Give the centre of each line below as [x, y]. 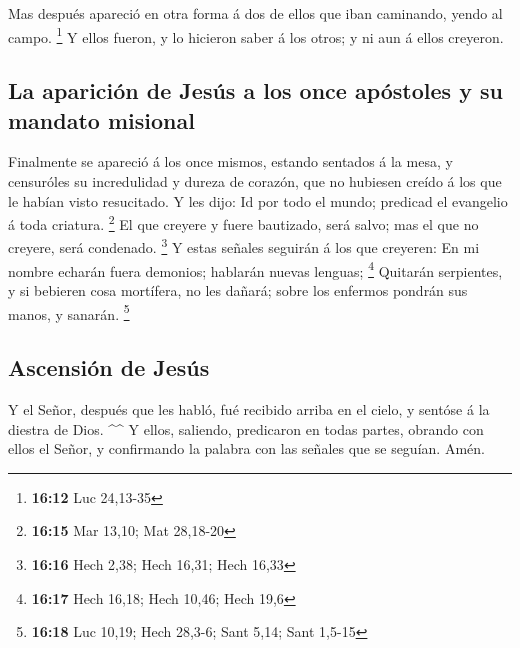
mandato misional [101, 119]
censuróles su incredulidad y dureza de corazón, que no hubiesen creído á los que [255, 181]
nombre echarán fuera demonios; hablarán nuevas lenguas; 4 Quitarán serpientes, [255, 269]
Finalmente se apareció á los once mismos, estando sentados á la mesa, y [230, 161]
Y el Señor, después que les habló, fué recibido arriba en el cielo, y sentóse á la [249, 409]
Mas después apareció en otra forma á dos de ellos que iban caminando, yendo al [255, 13]
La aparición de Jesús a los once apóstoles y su [255, 90]
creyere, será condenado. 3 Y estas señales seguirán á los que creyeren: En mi [244, 246]
